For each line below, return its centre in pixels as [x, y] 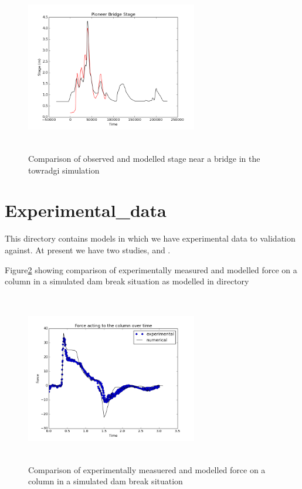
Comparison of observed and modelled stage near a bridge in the [144, 159]
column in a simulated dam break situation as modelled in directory [127, 281]
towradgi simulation [64, 170]
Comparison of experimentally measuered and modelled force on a [147, 469]
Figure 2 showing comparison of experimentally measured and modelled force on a [151, 269]
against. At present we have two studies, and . [88, 249]
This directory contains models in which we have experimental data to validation [150, 238]
